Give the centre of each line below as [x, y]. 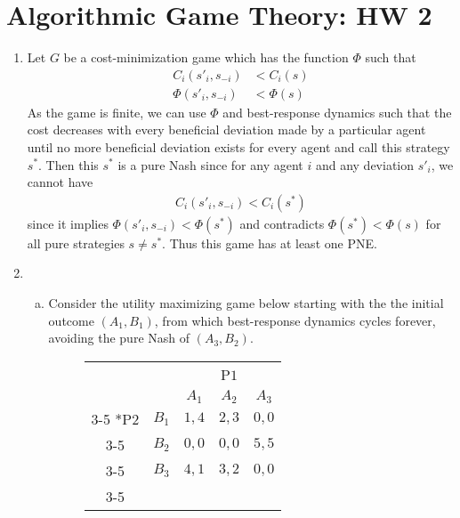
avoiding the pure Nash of [119, 338]
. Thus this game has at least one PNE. [270, 243]
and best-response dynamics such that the [337, 112]
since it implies [68, 223]
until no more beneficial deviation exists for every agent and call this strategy [238, 146]
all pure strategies [76, 243]
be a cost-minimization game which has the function [206, 57]
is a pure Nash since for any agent [210, 164]
